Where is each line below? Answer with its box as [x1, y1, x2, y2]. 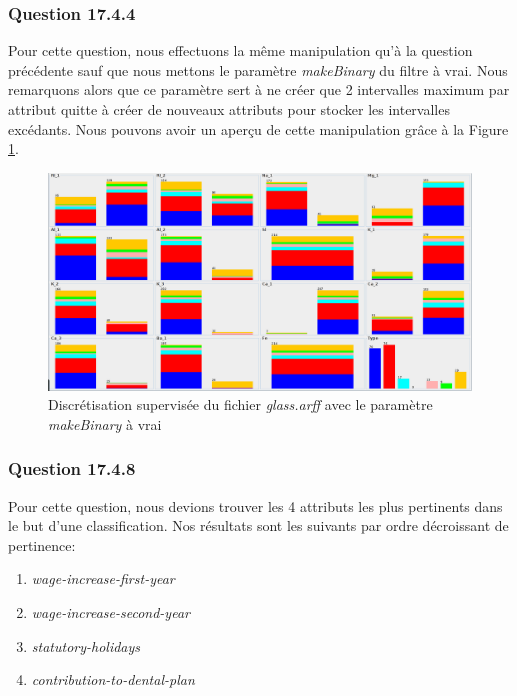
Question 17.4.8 [8, 456, 136, 481]
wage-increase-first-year [31, 568, 175, 589]
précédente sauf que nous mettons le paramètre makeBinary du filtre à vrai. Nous [8, 59, 508, 80]
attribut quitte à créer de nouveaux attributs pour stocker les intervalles [8, 99, 450, 119]
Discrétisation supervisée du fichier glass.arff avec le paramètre [48, 394, 433, 415]
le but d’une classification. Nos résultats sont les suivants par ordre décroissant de [8, 515, 509, 536]
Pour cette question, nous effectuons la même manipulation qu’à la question [8, 40, 473, 61]
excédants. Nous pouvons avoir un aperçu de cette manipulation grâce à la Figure [8, 118, 509, 139]
